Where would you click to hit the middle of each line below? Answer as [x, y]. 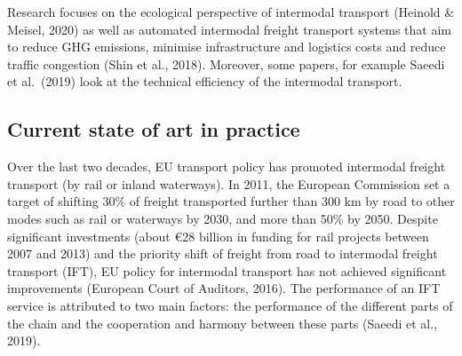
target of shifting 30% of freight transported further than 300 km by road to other [231, 201]
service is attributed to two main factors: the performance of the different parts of [230, 305]
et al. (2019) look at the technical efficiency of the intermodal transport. [205, 81]
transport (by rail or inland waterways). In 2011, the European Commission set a [229, 183]
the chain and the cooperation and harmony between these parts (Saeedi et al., [223, 323]
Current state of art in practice [154, 129]
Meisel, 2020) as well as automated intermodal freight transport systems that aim [229, 29]
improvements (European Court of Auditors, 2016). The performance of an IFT [224, 288]
